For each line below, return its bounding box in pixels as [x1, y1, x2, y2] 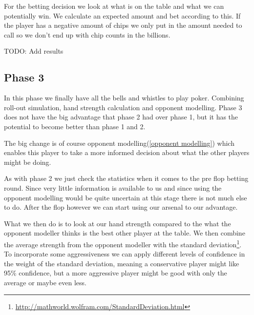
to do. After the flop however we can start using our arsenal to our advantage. [4, 202, 238, 212]
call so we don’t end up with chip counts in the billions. [4, 29, 170, 39]
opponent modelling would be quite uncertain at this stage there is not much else [4, 192, 247, 202]
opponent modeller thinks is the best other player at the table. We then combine [4, 228, 245, 238]
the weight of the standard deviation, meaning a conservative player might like [4, 258, 239, 268]
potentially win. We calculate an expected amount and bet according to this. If [4, 10, 241, 20]
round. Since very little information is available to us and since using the [4, 182, 222, 193]
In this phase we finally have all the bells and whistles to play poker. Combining [4, 93, 244, 103]
